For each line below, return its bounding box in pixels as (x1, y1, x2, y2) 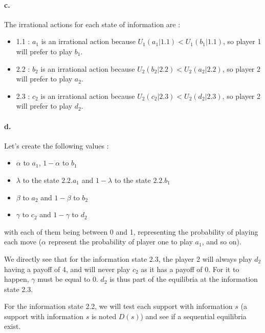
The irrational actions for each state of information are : (4, 18, 181, 29)
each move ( (4, 236, 42, 247)
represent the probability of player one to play (48, 236, 193, 247)
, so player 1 (223, 36, 261, 47)
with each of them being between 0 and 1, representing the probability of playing (4, 226, 258, 237)
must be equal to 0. (37, 274, 98, 284)
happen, (4, 274, 29, 284)
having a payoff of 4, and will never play (4, 263, 130, 274)
